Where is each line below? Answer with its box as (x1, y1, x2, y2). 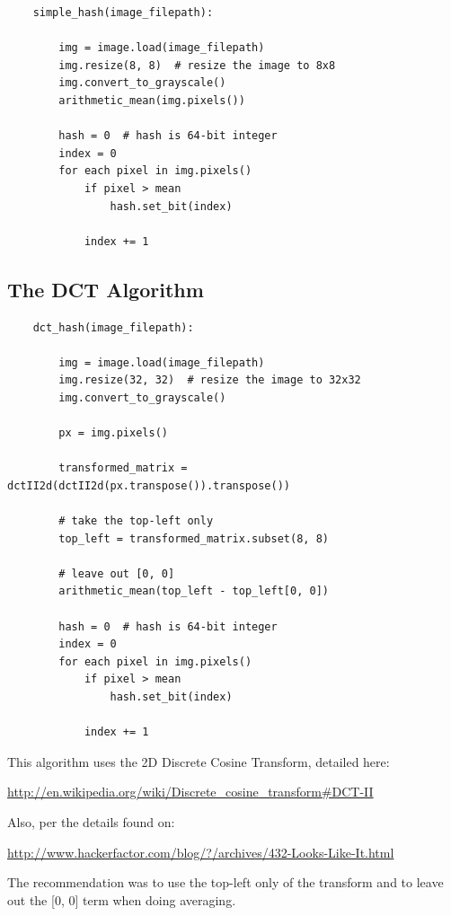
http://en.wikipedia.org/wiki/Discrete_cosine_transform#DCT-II (7, 782, 374, 801)
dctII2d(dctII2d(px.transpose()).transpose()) (7, 479, 290, 492)
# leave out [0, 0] (58, 567, 175, 580)
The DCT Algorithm (7, 275, 204, 303)
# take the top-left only (58, 515, 214, 528)
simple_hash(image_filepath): (32, 6, 214, 19)
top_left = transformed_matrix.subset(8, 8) (58, 532, 329, 545)
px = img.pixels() (58, 427, 168, 440)
